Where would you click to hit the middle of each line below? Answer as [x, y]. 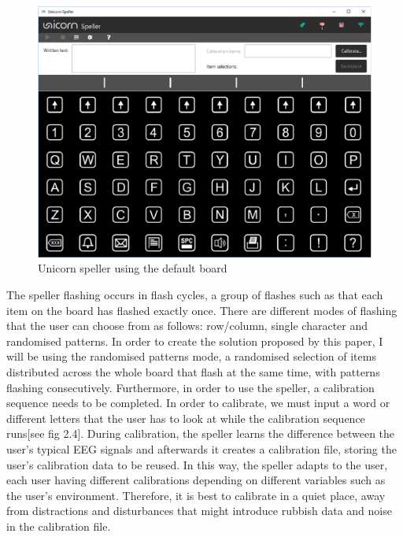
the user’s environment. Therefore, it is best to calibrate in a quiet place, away [196, 495]
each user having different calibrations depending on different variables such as [196, 480]
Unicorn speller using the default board [133, 268]
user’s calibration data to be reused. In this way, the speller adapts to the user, [197, 464]
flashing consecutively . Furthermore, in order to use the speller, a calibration [190, 387]
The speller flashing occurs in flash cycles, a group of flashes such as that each [195, 295]
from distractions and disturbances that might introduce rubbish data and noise [199, 511]
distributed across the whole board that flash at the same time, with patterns [193, 371]
